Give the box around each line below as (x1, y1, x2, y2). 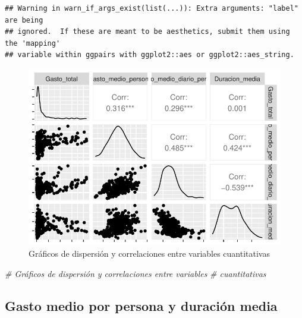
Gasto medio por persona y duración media (5, 296, 278, 314)
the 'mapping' (5, 39, 61, 48)
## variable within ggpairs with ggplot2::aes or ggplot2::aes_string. (5, 51, 294, 59)
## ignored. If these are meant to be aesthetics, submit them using (5, 27, 290, 36)
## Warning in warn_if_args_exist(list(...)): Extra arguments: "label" (5, 4, 298, 12)
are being (5, 15, 43, 24)
